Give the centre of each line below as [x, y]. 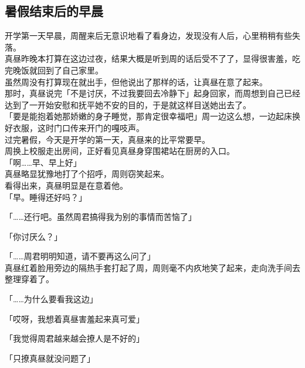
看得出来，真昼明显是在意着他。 [66, 185]
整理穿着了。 [29, 279]
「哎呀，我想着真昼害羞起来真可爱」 [74, 318]
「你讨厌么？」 [33, 236]
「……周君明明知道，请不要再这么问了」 [80, 256]
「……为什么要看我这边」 [51, 299]
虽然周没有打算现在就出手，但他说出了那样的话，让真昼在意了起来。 [136, 81]
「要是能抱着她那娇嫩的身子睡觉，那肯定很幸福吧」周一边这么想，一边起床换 [152, 116]
